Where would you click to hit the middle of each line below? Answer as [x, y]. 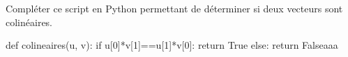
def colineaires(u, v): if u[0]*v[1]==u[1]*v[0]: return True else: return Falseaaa [172, 45]
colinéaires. [29, 22]
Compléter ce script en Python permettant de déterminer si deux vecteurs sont [174, 8]
